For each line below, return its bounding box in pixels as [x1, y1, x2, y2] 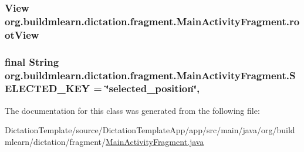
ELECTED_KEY [5, 81, 90, 96]
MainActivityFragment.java [106, 135, 204, 147]
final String [5, 54, 59, 69]
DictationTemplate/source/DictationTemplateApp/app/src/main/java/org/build [5, 124, 295, 136]
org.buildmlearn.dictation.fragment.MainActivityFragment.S [5, 67, 296, 82]
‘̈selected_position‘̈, [106, 81, 200, 96]
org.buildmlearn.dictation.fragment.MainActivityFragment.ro [5, 13, 300, 28]
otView [5, 27, 39, 42]
